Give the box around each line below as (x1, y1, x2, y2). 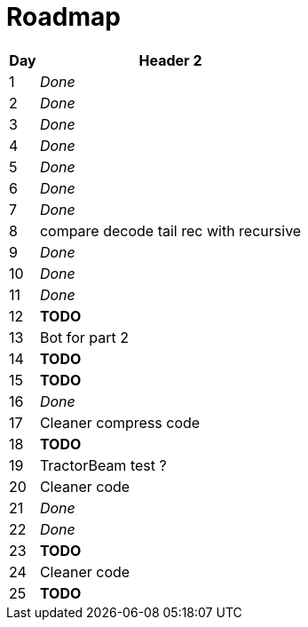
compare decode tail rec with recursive (39, 221, 302, 240)
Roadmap (6, 2, 121, 32)
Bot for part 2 (39, 328, 129, 346)
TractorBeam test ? (39, 456, 167, 474)
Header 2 (138, 51, 202, 69)
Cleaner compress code (39, 413, 201, 432)
